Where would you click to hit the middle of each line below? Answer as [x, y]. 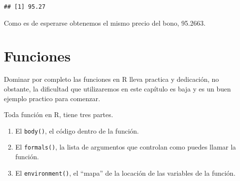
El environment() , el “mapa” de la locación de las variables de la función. [125, 173]
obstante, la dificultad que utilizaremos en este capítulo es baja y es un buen [118, 88]
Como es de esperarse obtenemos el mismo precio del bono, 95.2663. [105, 23]
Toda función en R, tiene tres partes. [59, 114]
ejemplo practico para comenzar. [52, 98]
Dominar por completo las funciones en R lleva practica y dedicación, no [112, 79]
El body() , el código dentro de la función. [77, 130]
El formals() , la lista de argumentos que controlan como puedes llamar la [126, 147]
